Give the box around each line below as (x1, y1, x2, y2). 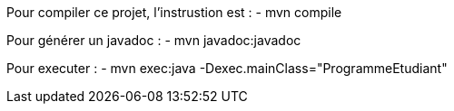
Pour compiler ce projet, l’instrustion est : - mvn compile (6, 5, 342, 20)
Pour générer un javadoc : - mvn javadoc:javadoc (6, 32, 301, 48)
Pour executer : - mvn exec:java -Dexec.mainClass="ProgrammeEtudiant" (6, 60, 448, 76)
